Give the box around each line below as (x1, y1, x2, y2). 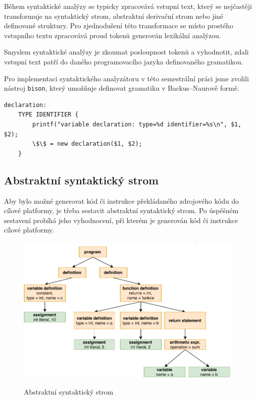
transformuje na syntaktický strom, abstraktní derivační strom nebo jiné (4, 10, 223, 21)
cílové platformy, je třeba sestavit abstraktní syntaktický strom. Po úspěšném (4, 205, 239, 216)
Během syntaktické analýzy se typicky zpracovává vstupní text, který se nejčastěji (4, 1, 252, 11)
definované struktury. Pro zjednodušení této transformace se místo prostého (4, 20, 233, 31)
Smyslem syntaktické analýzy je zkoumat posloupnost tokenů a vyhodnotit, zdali (4, 47, 249, 57)
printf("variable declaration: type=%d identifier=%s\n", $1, (32, 121, 242, 128)
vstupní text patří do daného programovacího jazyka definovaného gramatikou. (4, 56, 243, 66)
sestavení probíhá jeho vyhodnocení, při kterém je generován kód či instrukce (4, 215, 238, 225)
